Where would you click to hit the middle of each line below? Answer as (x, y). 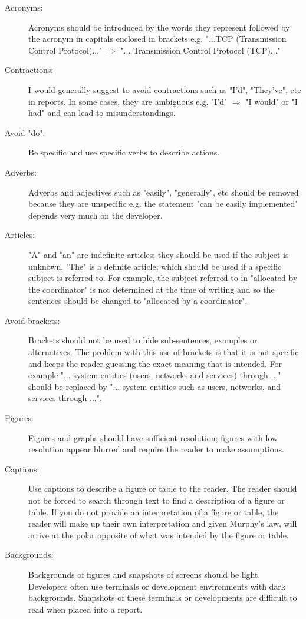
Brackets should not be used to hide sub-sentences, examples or (143, 340)
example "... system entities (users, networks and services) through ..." (155, 375)
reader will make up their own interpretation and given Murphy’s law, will (163, 523)
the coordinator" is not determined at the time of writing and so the (152, 289)
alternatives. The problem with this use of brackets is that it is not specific (164, 352)
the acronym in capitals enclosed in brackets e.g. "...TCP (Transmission (157, 39)
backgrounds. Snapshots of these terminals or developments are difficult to (163, 598)
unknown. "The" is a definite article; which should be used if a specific (155, 266)
